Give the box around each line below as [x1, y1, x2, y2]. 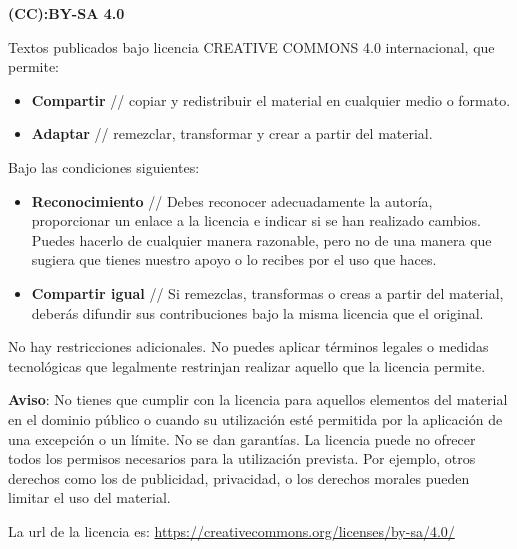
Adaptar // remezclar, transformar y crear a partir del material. [31, 123, 433, 144]
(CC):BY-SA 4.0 [8, 3, 125, 23]
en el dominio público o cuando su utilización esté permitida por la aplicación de [8, 408, 503, 429]
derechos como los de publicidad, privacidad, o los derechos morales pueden [8, 467, 470, 488]
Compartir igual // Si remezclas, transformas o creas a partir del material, [31, 282, 504, 303]
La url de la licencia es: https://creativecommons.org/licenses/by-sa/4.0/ [8, 520, 455, 541]
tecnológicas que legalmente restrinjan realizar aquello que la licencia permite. [8, 355, 486, 376]
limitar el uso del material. [8, 487, 171, 508]
